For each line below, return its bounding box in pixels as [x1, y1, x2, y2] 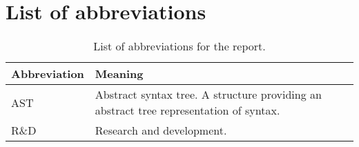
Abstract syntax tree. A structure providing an [95, 86, 322, 103]
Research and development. [95, 122, 227, 139]
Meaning [95, 66, 144, 82]
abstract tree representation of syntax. [95, 102, 280, 119]
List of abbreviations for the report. [93, 38, 266, 55]
